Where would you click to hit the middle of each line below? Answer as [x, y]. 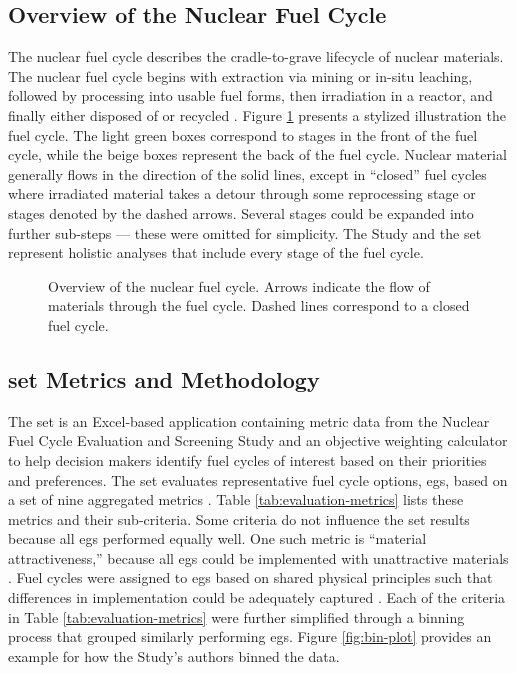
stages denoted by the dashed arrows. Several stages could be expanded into [241, 212]
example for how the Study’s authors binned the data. [174, 655]
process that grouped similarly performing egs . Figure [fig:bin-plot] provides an [250, 636]
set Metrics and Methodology [164, 378]
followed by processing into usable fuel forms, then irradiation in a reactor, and [250, 95]
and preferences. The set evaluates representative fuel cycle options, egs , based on [258, 479]
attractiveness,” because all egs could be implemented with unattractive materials [258, 557]
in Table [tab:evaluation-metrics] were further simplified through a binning [236, 616]
